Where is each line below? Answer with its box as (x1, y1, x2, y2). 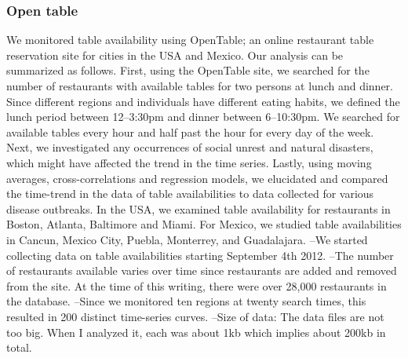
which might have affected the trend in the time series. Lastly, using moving (6, 154, 372, 170)
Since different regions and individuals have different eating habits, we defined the (6, 93, 400, 109)
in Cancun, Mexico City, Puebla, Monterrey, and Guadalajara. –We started (6, 231, 368, 247)
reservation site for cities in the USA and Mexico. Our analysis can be (6, 46, 344, 63)
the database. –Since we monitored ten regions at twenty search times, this (6, 293, 366, 309)
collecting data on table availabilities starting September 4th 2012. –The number (6, 247, 394, 263)
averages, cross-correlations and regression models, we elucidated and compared (6, 170, 388, 186)
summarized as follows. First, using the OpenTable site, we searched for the (6, 62, 370, 79)
